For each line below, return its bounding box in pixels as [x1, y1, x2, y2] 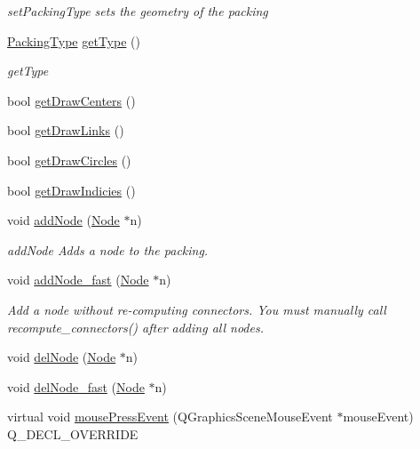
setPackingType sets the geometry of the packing [7, 2, 268, 20]
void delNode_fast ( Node [7, 377, 145, 396]
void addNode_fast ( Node [7, 270, 149, 289]
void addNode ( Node [7, 211, 120, 229]
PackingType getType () [7, 31, 140, 50]
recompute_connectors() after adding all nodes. [7, 317, 264, 336]
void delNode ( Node [7, 348, 116, 366]
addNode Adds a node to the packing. [7, 240, 209, 259]
